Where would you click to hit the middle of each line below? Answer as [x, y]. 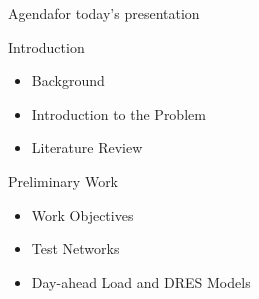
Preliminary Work [63, 180]
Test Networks [75, 248]
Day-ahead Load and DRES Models [141, 281]
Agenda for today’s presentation [104, 13]
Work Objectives [82, 214]
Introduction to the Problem [118, 113]
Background [68, 80]
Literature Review [87, 147]
